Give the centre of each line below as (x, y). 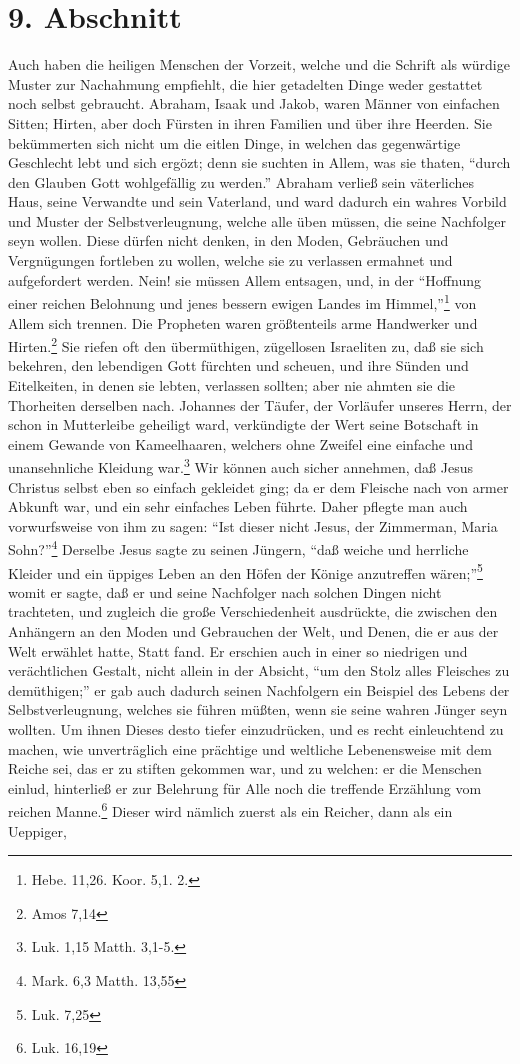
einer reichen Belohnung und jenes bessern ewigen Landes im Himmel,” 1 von (242, 301)
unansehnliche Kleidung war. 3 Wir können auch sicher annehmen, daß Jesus (241, 465)
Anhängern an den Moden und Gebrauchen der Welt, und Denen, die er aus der (253, 631)
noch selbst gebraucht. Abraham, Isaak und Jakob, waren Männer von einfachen (254, 103)
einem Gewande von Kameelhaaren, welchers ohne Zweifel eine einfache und (240, 443)
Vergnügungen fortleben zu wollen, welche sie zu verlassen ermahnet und (230, 260)
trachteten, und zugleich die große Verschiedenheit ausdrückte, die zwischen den (253, 611)
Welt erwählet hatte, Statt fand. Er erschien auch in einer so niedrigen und (238, 650)
